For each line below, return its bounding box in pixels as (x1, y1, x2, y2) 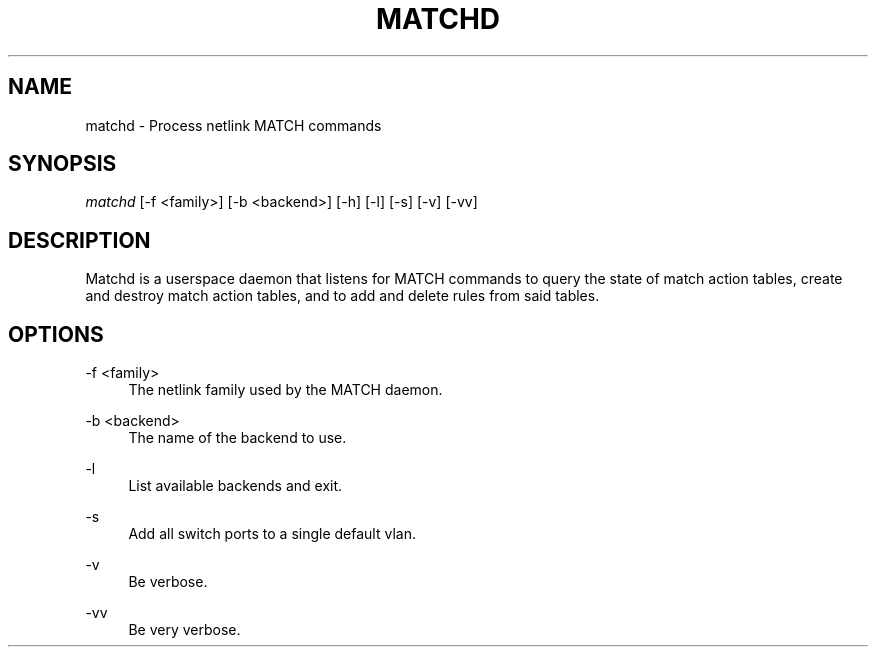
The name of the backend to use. (128, 429, 347, 447)
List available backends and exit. (128, 477, 343, 495)
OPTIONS (8, 321, 104, 347)
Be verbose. (128, 573, 208, 591)
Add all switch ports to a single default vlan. (128, 525, 416, 543)
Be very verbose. (128, 621, 241, 639)
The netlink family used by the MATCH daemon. (128, 381, 443, 399)
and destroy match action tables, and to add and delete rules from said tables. (85, 287, 600, 305)
